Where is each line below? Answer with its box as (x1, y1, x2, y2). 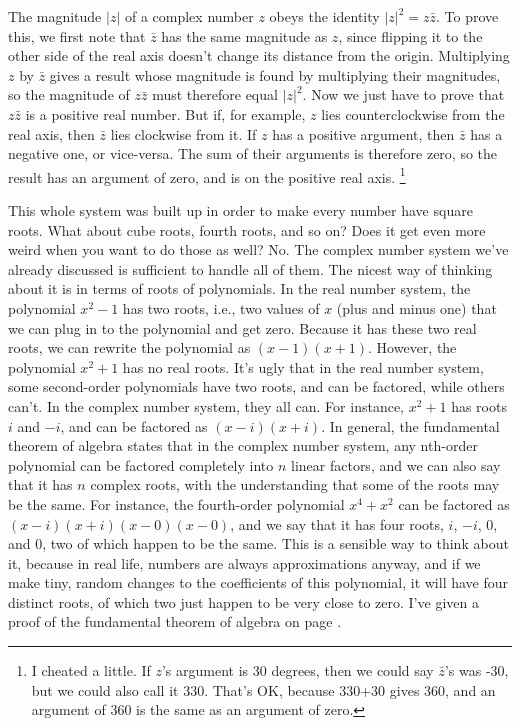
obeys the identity (269, 6, 380, 26)
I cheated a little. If (31, 660, 151, 681)
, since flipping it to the (338, 25, 483, 46)
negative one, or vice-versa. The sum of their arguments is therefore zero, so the (8, 143, 498, 164)
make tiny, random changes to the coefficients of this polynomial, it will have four (8, 572, 509, 593)
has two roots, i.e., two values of (122, 297, 320, 318)
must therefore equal (152, 84, 278, 105)
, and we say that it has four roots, (230, 513, 444, 534)
